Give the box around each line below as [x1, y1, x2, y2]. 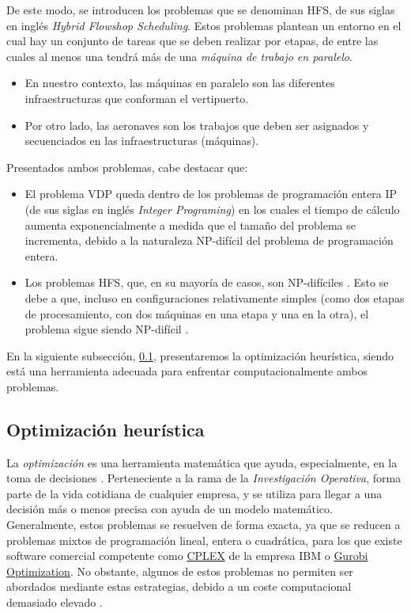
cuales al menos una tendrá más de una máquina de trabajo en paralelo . [6, 48, 353, 64]
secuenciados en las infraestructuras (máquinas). [25, 132, 259, 149]
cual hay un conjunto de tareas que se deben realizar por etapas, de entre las [6, 32, 379, 49]
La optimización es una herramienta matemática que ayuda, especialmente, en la [6, 454, 398, 470]
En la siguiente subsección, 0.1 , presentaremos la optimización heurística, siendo [6, 347, 394, 364]
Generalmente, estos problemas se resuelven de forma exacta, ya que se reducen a [6, 516, 401, 533]
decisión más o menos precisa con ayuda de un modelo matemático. [6, 501, 333, 517]
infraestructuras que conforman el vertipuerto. [25, 89, 249, 106]
